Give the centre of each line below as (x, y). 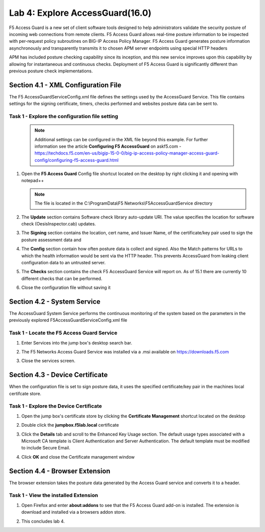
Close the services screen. (48, 361)
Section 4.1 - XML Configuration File (65, 85)
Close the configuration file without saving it (66, 287)
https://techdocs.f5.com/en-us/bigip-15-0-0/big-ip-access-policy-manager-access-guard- (127, 153)
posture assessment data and (51, 240)
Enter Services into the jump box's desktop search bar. (77, 343)
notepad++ (33, 181)
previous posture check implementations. (51, 71)
